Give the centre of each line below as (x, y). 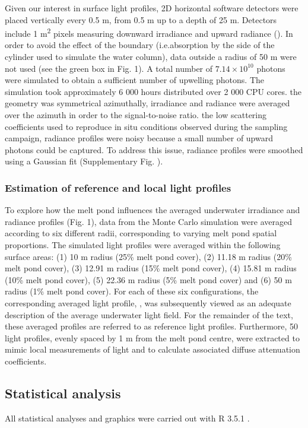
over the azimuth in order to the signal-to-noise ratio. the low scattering (136, 115)
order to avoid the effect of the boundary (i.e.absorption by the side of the (140, 45)
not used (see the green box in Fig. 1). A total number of (109, 68)
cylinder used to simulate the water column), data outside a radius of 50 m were (151, 57)
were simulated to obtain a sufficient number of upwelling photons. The (135, 80)
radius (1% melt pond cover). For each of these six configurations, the (132, 291)
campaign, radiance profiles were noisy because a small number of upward (139, 138)
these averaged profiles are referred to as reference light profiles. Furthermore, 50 (152, 326)
